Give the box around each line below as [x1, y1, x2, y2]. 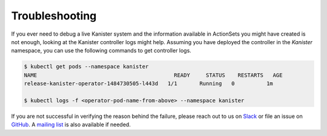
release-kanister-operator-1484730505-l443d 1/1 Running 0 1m [24, 80, 274, 87]
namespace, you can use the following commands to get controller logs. [11, 47, 192, 54]
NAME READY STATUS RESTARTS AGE [24, 71, 283, 79]
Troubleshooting [11, 9, 97, 22]
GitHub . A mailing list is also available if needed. [11, 121, 131, 128]
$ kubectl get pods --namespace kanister [24, 63, 149, 70]
